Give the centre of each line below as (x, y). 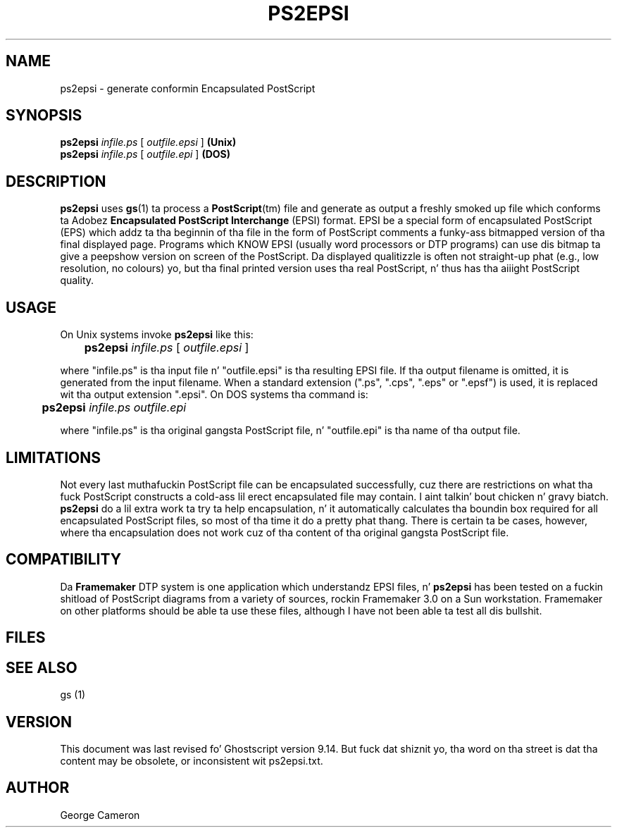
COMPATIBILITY (63, 560)
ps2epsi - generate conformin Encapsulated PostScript (188, 88)
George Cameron (100, 815)
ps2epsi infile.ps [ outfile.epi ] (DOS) (145, 154)
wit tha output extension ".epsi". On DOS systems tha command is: (214, 395)
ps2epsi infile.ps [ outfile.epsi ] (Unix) (148, 142)
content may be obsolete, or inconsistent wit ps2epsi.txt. (192, 760)
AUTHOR (38, 788)
